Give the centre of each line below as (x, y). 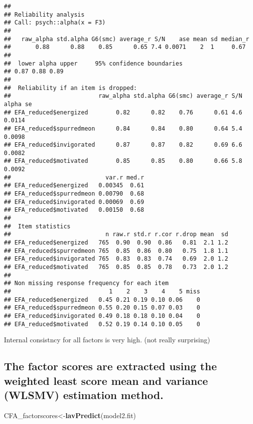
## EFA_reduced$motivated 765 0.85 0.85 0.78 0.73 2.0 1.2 (116, 267)
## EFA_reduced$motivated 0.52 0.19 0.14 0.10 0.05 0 (102, 324)
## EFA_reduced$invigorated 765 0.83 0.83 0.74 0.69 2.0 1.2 (116, 259)
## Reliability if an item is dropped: (71, 88)
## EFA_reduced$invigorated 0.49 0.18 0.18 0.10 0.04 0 (102, 316)
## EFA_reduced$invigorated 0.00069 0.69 (74, 202)
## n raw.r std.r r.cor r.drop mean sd (116, 234)
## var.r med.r (74, 177)
